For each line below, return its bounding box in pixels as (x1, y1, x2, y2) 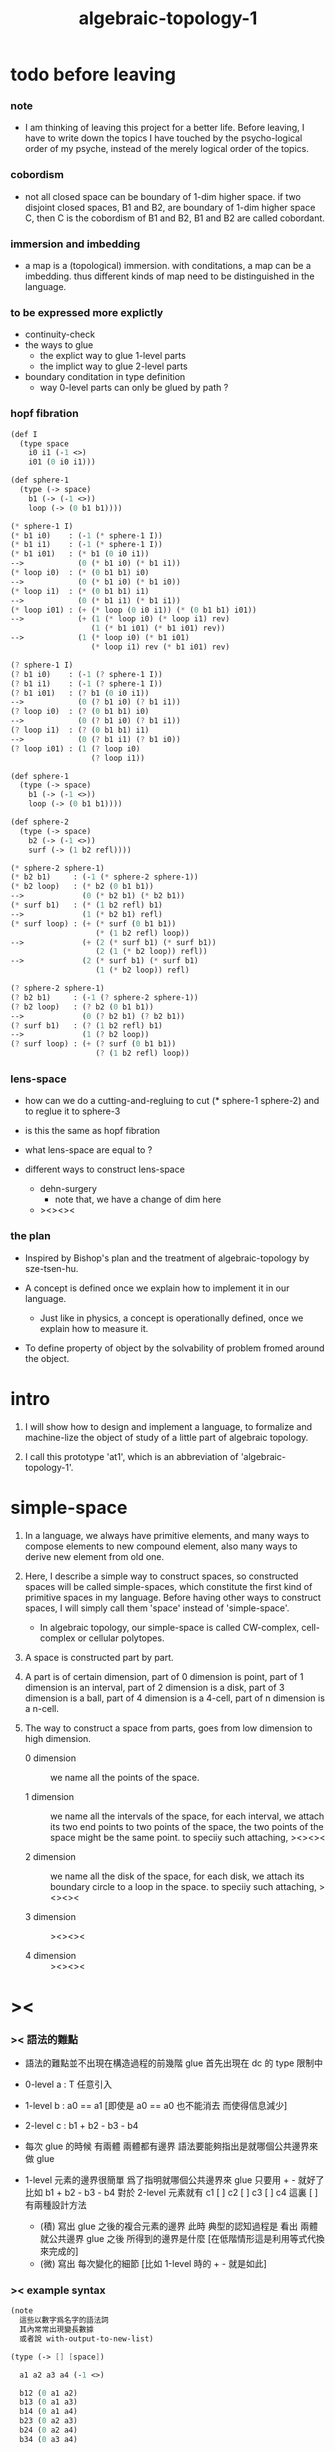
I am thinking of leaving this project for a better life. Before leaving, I (24, 122, 305, 134)
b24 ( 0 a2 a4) (19, 2425, 78, 2436)
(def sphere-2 (10, 817, 70, 827)
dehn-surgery (39, 1183, 98, 1195)
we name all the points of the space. (49, 1771, 200, 1783)
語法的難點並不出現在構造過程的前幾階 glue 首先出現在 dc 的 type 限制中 (24, 2057, 323, 2069)
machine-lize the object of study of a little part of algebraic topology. (24, 1431, 309, 1443)
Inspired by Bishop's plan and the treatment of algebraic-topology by (24, 1252, 310, 1264)
